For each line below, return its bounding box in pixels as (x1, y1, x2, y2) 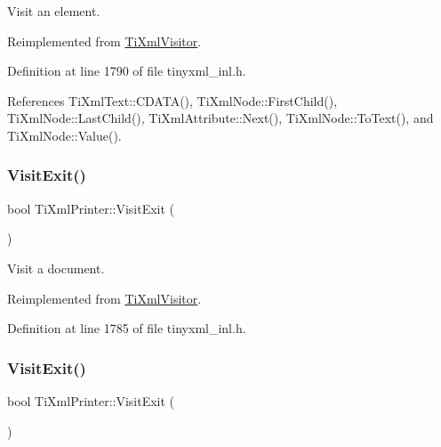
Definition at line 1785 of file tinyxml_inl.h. (7, 319, 246, 337)
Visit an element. (7, 2, 100, 20)
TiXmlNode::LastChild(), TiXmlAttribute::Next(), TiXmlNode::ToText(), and (7, 109, 434, 127)
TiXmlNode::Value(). (7, 126, 122, 144)
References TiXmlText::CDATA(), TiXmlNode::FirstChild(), (7, 91, 338, 110)
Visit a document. (7, 258, 105, 277)
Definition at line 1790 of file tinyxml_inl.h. (7, 61, 246, 80)
